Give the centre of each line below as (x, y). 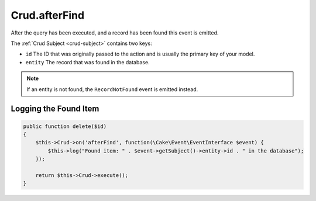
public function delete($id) (65, 126)
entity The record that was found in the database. (87, 62)
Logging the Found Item (55, 109)
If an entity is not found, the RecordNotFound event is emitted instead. (112, 89)
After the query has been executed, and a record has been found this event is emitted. (115, 33)
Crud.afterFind (48, 15)
